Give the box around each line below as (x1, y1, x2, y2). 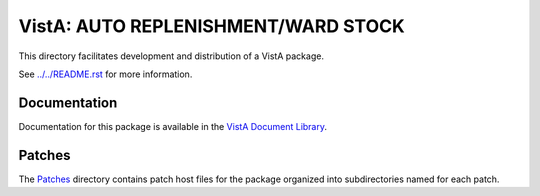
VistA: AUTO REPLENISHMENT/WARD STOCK (18, 15, 405, 37)
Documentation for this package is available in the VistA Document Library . (18, 120, 328, 132)
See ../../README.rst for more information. (18, 68, 193, 80)
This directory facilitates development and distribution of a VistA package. (18, 50, 325, 62)
